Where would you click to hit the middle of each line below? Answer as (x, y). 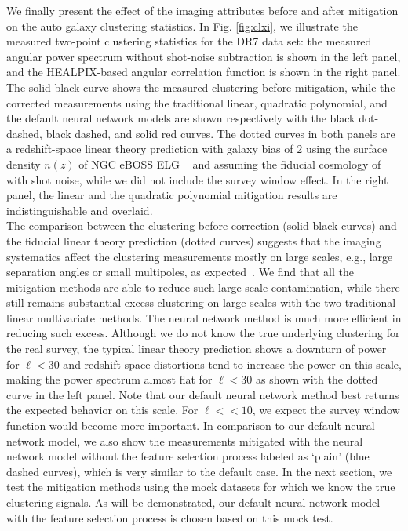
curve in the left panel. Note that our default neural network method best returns (203, 394)
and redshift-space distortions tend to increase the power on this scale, (232, 364)
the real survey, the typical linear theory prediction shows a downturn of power (197, 349)
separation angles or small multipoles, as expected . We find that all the (180, 272)
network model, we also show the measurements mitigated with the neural (185, 440)
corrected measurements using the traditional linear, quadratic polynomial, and (197, 102)
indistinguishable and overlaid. (80, 210)
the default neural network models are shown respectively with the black (181, 118)
